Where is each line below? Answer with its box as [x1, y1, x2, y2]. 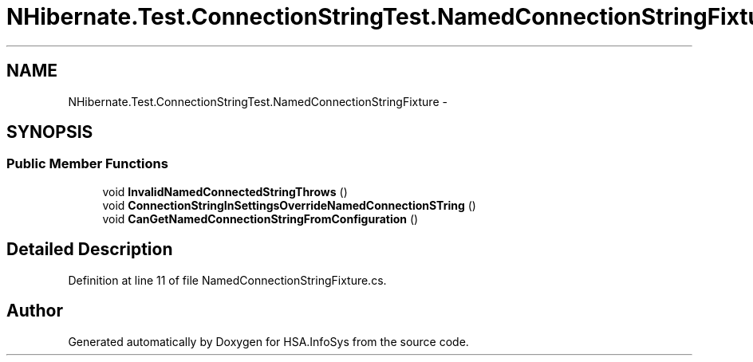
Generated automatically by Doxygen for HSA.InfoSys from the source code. [68, 334, 469, 348]
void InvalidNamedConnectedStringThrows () [102, 184, 348, 199]
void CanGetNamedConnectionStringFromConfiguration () [102, 211, 419, 226]
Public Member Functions [6, 155, 168, 172]
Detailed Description [6, 239, 173, 260]
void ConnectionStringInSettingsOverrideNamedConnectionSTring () [102, 198, 476, 212]
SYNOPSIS [6, 122, 93, 143]
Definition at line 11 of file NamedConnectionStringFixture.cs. [68, 273, 387, 287]
